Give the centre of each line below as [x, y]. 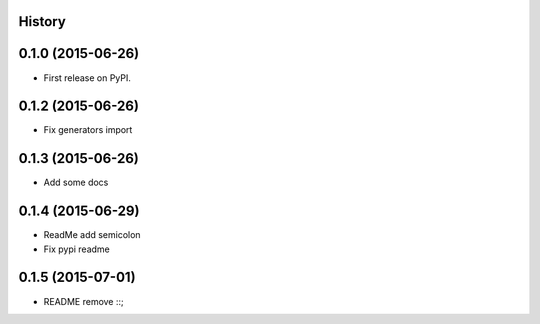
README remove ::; [83, 301]
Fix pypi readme [76, 249]
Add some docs [76, 182]
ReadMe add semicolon [92, 235]
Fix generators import [88, 130]
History [42, 21]
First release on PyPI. [87, 77]
